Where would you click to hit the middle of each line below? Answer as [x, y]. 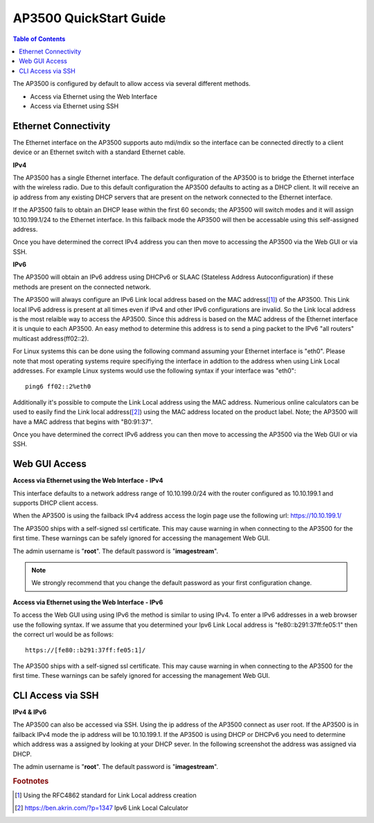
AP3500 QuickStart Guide [89, 18]
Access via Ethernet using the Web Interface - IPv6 [88, 602]
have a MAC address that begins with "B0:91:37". [83, 422]
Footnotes [31, 781]
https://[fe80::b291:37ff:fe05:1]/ [86, 650]
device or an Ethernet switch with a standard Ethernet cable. [99, 152]
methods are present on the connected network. [82, 287]
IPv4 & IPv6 [30, 712]
